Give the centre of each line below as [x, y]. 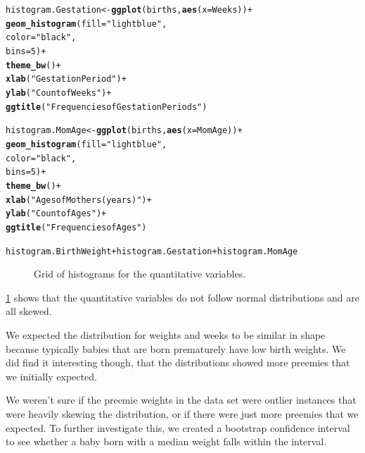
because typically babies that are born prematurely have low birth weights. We [176, 348]
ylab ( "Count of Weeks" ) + [59, 93]
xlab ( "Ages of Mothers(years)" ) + [79, 200]
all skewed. [29, 311]
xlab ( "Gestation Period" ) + [66, 79]
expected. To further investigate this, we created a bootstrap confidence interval [178, 427]
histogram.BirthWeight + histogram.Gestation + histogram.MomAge [152, 251]
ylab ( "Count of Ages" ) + [56, 214]
